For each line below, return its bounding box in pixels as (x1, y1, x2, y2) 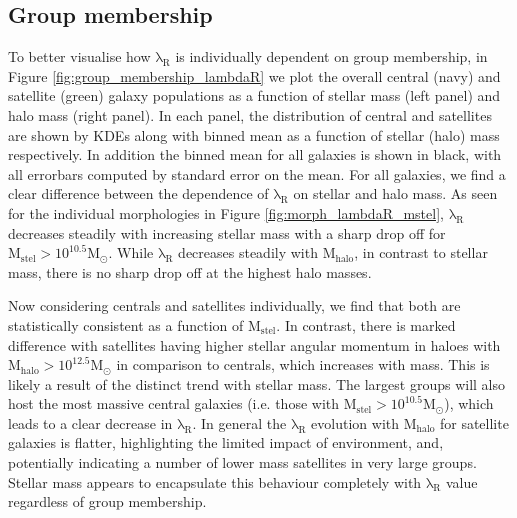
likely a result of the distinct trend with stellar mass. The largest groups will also (8, 373, 506, 394)
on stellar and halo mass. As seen (293, 183, 498, 204)
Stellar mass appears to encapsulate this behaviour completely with (8, 471, 422, 492)
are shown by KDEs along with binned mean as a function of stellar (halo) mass (8, 124, 500, 145)
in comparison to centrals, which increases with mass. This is (116, 354, 490, 375)
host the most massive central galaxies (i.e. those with (8, 393, 340, 414)
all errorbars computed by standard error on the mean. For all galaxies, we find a (8, 163, 506, 184)
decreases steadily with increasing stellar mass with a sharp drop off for (8, 222, 446, 243)
